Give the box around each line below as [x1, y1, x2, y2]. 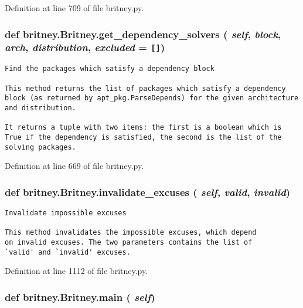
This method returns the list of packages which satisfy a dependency [5, 84, 286, 93]
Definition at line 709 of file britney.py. [5, 2, 144, 13]
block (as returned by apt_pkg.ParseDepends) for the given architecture [5, 94, 299, 103]
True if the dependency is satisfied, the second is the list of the [5, 133, 282, 141]
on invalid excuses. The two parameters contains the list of [5, 238, 253, 246]
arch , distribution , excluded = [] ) [5, 40, 165, 55]
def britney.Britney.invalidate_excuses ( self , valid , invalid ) [5, 184, 291, 199]
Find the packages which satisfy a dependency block [5, 65, 215, 73]
